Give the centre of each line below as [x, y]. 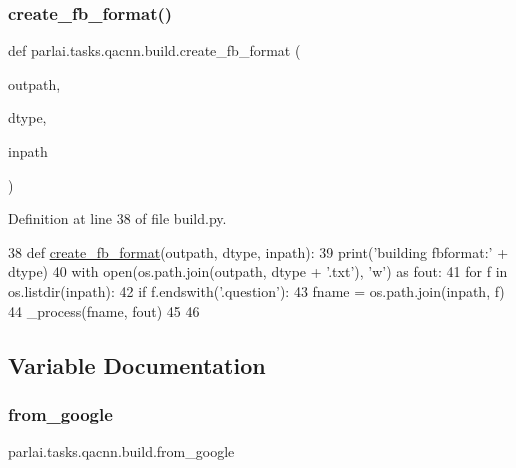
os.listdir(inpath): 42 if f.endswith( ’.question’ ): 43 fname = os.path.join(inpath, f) [256, 290]
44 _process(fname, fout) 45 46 [104, 310]
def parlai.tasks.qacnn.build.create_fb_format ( [154, 50]
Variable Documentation [137, 364]
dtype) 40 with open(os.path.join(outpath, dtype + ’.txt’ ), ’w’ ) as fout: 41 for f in [258, 271]
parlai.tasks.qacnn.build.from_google [121, 451]
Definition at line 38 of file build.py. [117, 218]
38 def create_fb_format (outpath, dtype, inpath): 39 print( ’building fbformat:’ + [258, 251]
